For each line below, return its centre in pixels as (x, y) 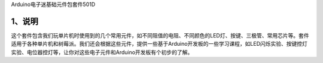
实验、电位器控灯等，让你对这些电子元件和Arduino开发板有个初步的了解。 (102, 52)
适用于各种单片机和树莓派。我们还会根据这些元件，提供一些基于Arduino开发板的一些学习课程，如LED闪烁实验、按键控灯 (159, 44)
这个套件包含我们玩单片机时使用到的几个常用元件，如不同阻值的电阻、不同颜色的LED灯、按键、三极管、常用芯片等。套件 (160, 35)
